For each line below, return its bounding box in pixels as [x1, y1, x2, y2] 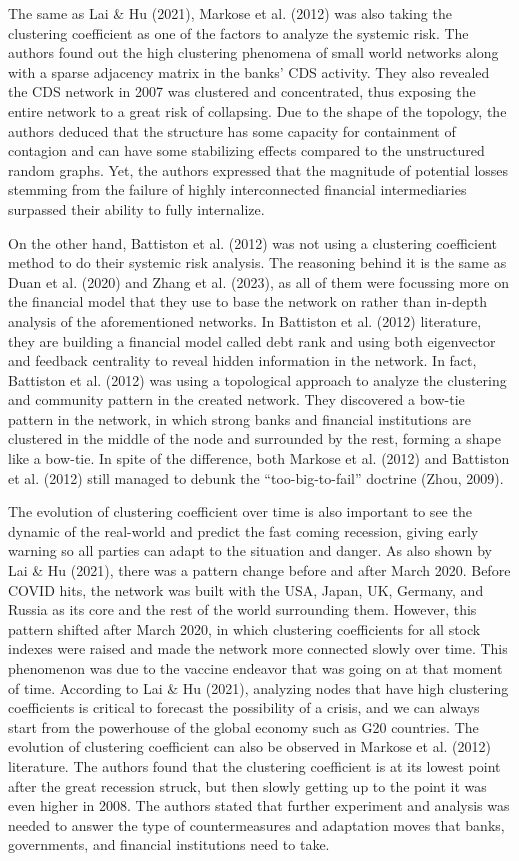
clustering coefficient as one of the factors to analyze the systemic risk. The [8, 22, 469, 43]
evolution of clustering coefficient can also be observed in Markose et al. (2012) [8, 736, 491, 757]
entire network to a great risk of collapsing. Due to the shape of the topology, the [8, 100, 507, 121]
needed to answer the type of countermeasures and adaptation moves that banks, [8, 814, 505, 835]
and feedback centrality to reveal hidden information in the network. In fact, [8, 350, 477, 371]
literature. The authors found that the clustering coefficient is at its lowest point [8, 755, 501, 776]
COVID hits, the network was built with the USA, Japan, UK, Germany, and [8, 579, 484, 600]
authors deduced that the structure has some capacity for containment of [8, 120, 456, 141]
